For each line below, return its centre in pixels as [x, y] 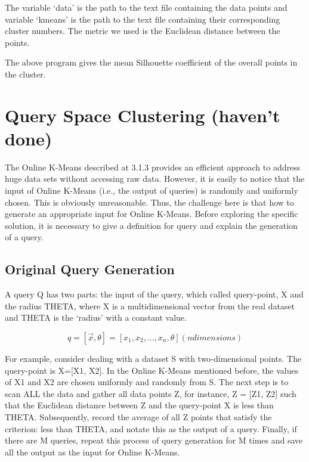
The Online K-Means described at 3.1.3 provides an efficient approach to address [153, 167]
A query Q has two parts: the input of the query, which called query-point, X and [154, 294]
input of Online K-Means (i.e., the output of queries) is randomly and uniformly [152, 190]
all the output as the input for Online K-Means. [92, 452]
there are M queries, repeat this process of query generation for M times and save [154, 440]
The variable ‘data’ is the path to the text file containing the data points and [146, 7]
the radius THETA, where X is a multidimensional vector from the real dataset [150, 306]
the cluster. [25, 74]
